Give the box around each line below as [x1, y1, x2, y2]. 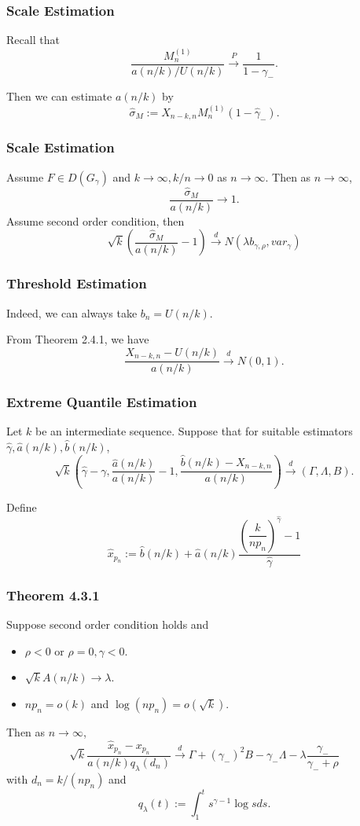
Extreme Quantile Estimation [6, 392, 197, 412]
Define [6, 498, 37, 515]
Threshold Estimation [6, 273, 147, 293]
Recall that [6, 31, 60, 48]
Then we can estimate [6, 88, 112, 105]
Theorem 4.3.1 [6, 585, 100, 604]
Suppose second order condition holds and [6, 615, 209, 632]
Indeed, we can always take [6, 304, 138, 321]
